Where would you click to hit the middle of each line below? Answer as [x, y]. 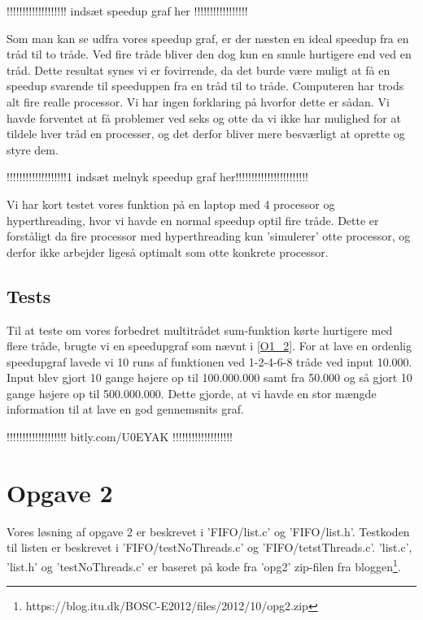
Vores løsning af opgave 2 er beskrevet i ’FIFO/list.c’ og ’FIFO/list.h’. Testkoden [208, 531]
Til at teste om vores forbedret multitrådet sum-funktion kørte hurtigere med [200, 330]
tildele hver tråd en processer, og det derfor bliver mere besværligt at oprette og [206, 134]
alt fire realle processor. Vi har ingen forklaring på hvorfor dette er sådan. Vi [198, 101]
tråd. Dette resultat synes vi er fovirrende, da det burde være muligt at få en [198, 69]
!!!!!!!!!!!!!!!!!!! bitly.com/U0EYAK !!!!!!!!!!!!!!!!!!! [120, 437]
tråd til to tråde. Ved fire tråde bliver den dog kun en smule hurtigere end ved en [209, 54]
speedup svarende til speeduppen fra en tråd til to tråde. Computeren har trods [205, 86]
